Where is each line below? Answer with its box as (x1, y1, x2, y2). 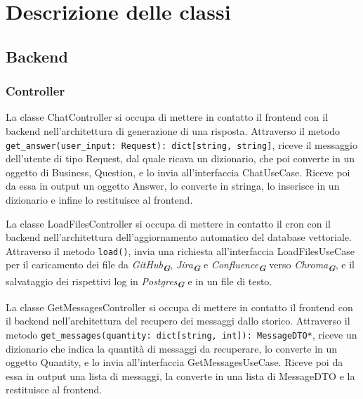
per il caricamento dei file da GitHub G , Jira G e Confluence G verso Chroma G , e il (6, 257, 355, 275)
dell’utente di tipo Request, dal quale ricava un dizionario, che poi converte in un (6, 151, 355, 166)
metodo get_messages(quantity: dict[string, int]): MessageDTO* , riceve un (6, 327, 357, 341)
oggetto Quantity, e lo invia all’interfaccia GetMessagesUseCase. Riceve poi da (6, 355, 343, 369)
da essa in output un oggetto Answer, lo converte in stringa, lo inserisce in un (6, 178, 340, 193)
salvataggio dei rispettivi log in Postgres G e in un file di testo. (6, 273, 272, 291)
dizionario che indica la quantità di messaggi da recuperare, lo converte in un (6, 341, 338, 355)
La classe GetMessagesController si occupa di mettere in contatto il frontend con (6, 299, 353, 314)
